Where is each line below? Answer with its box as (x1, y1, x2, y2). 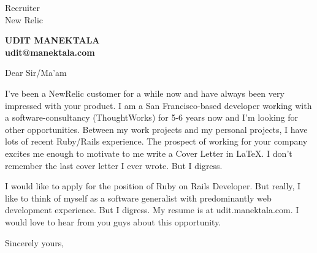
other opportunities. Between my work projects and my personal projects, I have (5, 123, 308, 135)
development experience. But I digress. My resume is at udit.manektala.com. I (5, 203, 299, 216)
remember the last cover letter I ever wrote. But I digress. (5, 159, 223, 172)
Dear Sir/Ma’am (5, 66, 67, 79)
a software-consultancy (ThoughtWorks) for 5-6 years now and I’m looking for (5, 111, 299, 124)
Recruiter (5, 1, 40, 13)
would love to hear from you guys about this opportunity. (5, 215, 221, 228)
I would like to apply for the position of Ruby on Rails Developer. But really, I (5, 179, 301, 192)
